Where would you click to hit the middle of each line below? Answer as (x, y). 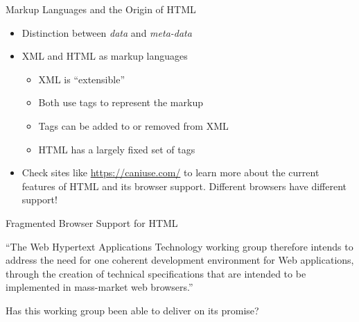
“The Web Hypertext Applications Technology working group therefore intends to (179, 246)
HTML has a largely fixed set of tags (117, 149)
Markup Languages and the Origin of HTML (101, 9)
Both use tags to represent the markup (121, 102)
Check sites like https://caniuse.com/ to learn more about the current (170, 172)
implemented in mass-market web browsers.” (99, 287)
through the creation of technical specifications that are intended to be (156, 273)
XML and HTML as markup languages (105, 56)
